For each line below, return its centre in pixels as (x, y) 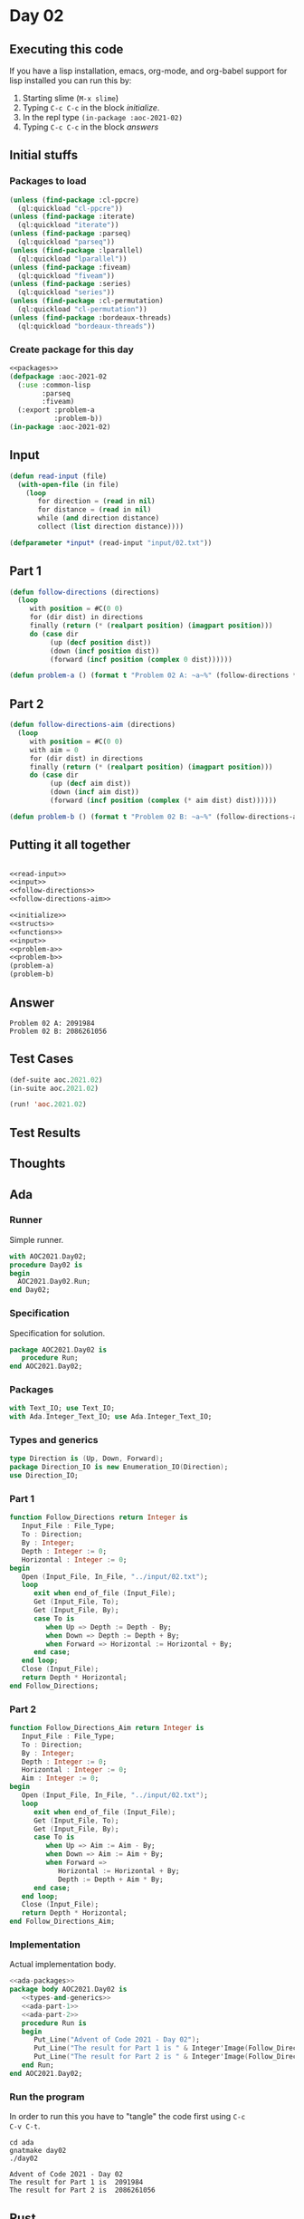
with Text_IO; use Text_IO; (62, 1409)
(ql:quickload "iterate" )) (68, 225)
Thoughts (38, 1164)
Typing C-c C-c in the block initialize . (91, 108)
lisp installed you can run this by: (71, 81)
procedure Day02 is (46, 1265)
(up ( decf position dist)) (100, 642)
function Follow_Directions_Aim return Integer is (107, 1728)
